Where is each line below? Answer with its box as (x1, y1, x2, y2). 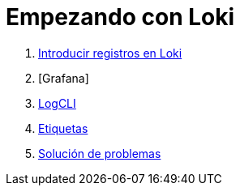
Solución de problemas (38, 146, 161, 160)
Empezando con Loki (6, 3, 235, 31)
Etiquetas (38, 121, 88, 135)
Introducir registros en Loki (38, 45, 182, 60)
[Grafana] (38, 70, 89, 85)
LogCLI (38, 96, 76, 110)
